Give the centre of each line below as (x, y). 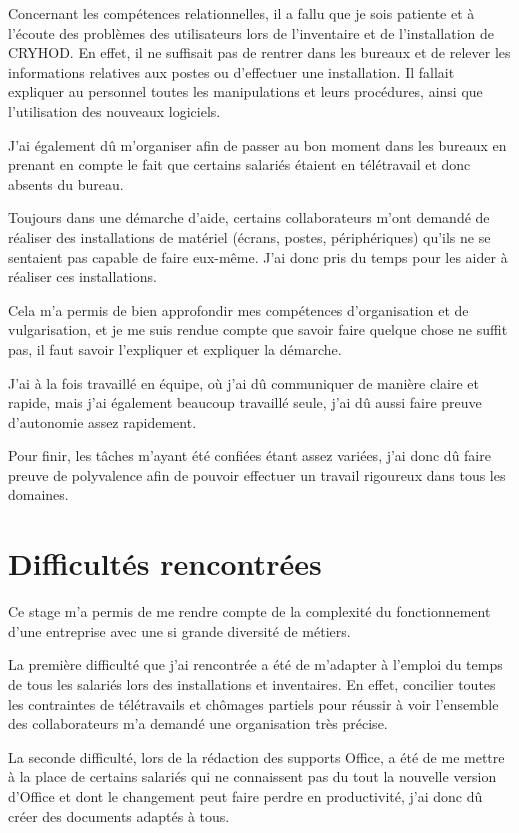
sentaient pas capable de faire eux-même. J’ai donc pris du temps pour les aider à (258, 256)
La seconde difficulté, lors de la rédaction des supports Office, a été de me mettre (256, 756)
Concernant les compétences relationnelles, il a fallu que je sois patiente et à (241, 13)
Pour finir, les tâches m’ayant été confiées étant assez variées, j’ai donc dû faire (249, 455)
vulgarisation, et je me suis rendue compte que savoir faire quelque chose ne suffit (258, 329)
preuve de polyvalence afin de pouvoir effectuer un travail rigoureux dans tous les (257, 474)
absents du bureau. (66, 183)
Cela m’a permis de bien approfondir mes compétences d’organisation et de (238, 309)
